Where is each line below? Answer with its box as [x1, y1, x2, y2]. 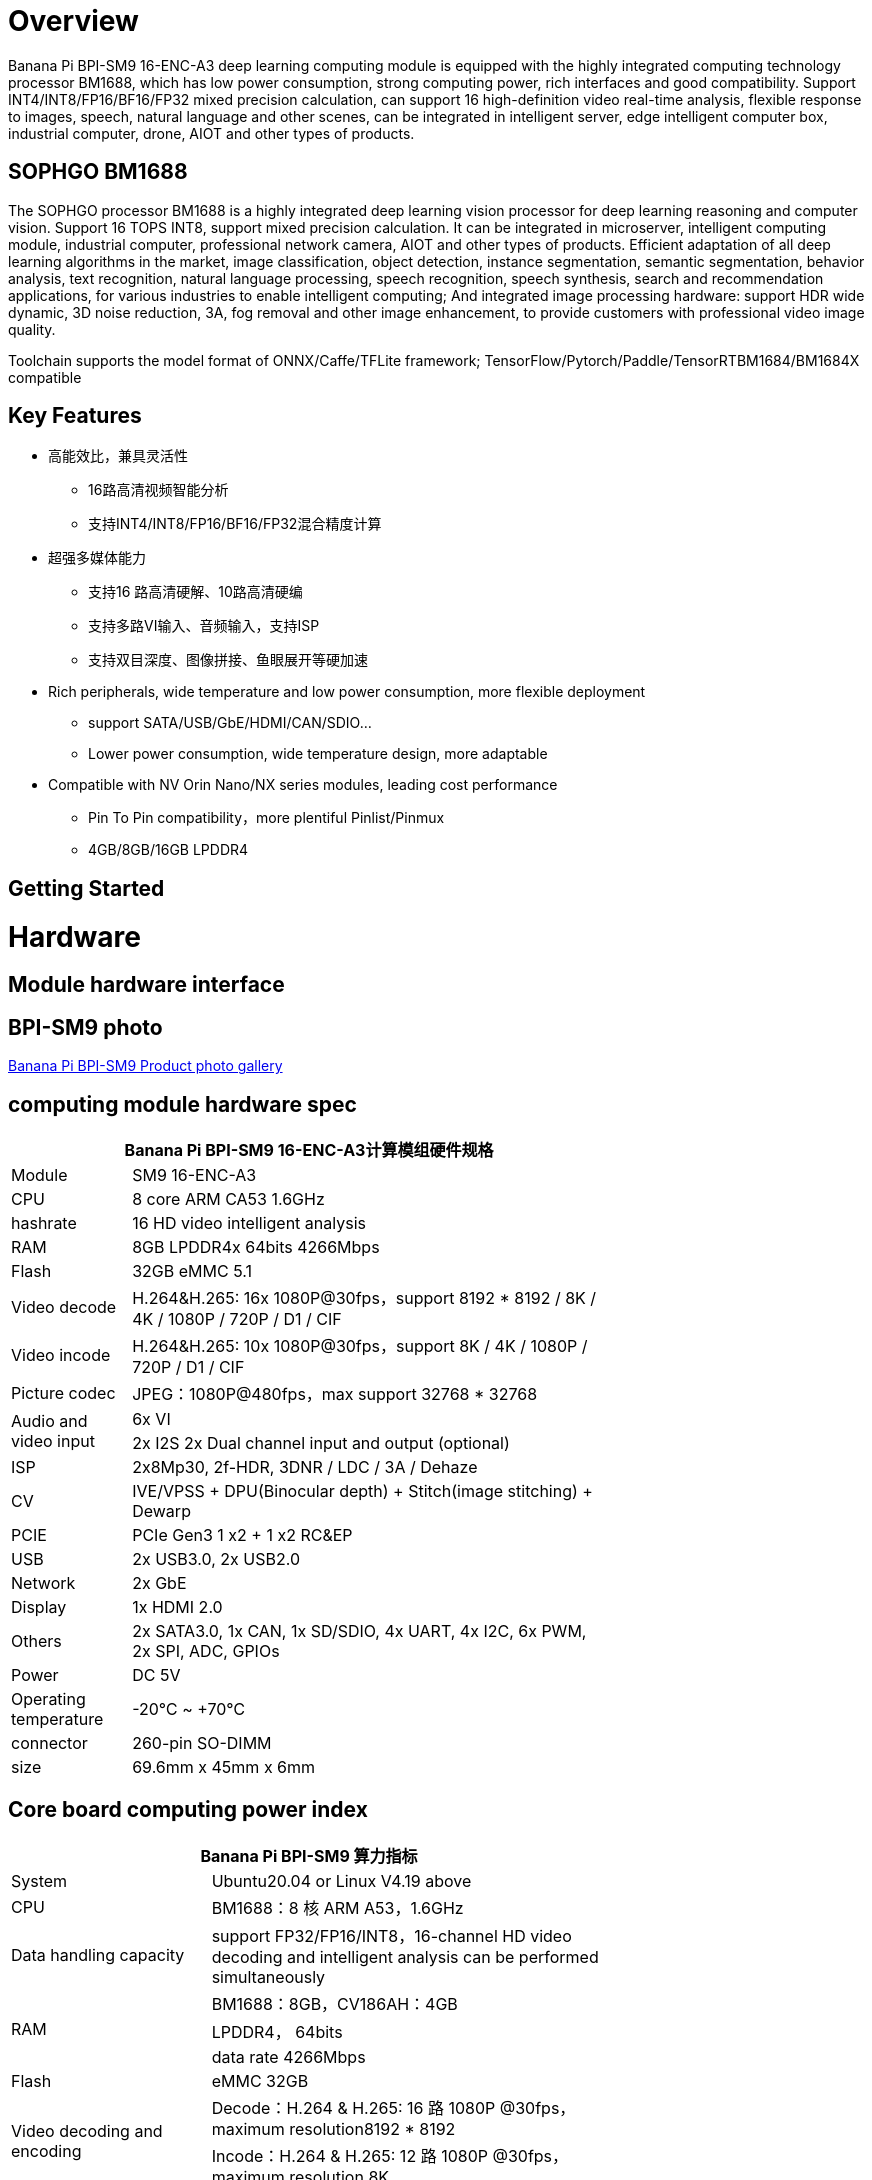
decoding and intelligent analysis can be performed [211, 1946, 599, 1967]
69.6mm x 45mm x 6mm [132, 1757, 316, 1778]
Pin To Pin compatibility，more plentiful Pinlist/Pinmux [88, 809, 445, 827]
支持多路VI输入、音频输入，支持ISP [88, 617, 320, 635]
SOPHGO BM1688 [8, 159, 188, 185]
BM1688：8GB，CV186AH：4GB [211, 1993, 458, 2014]
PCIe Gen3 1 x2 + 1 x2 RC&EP [132, 1525, 353, 1546]
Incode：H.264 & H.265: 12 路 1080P [211, 2145, 488, 2166]
